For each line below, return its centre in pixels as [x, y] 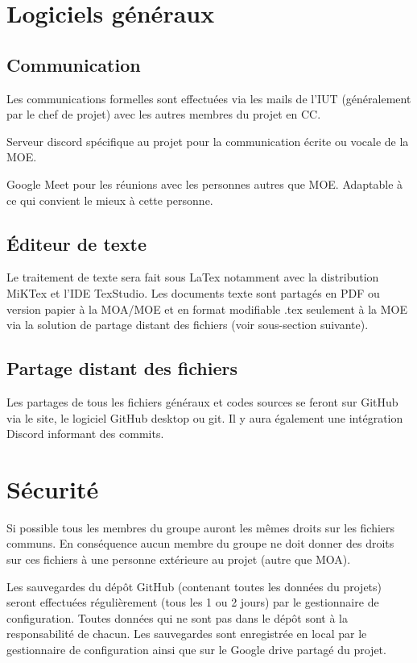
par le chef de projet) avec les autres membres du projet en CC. [164, 114]
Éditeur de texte [77, 243]
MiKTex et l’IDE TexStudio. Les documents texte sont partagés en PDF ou [193, 292]
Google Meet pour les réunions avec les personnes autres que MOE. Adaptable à [205, 183]
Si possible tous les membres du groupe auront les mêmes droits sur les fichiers [201, 527]
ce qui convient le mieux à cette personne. [110, 200]
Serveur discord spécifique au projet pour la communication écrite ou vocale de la [208, 141]
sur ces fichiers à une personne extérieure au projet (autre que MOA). [179, 559]
